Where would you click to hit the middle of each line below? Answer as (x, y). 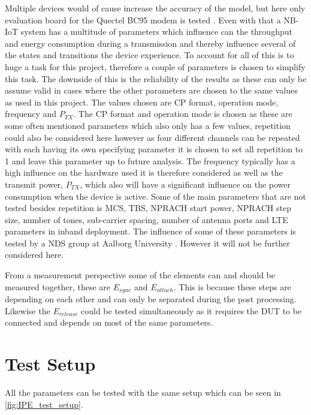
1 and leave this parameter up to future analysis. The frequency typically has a (150, 160)
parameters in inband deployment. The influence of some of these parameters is (150, 231)
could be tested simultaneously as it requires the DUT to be (191, 310)
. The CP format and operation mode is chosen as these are (183, 114)
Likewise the (28, 310)
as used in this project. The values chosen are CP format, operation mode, (142, 102)
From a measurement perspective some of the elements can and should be (140, 275)
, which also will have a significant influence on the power (185, 184)
